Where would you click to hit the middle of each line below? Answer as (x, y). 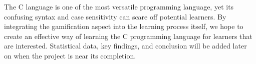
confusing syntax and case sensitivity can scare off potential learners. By (115, 16)
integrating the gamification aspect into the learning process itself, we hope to (124, 26)
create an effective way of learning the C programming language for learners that (128, 36)
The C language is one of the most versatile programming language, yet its (119, 6)
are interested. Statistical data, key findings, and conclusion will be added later (125, 46)
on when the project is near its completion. (70, 55)
